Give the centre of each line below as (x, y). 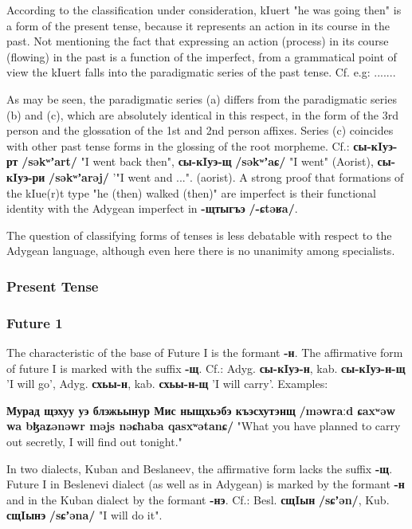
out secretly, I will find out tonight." (94, 441)
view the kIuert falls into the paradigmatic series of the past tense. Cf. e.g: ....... (201, 72)
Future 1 (35, 322)
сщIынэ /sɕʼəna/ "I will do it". (84, 515)
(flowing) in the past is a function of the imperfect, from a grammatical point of (202, 56)
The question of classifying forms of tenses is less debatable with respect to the (199, 235)
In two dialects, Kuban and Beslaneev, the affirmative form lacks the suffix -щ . (200, 468)
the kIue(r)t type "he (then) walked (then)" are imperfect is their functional (191, 192)
